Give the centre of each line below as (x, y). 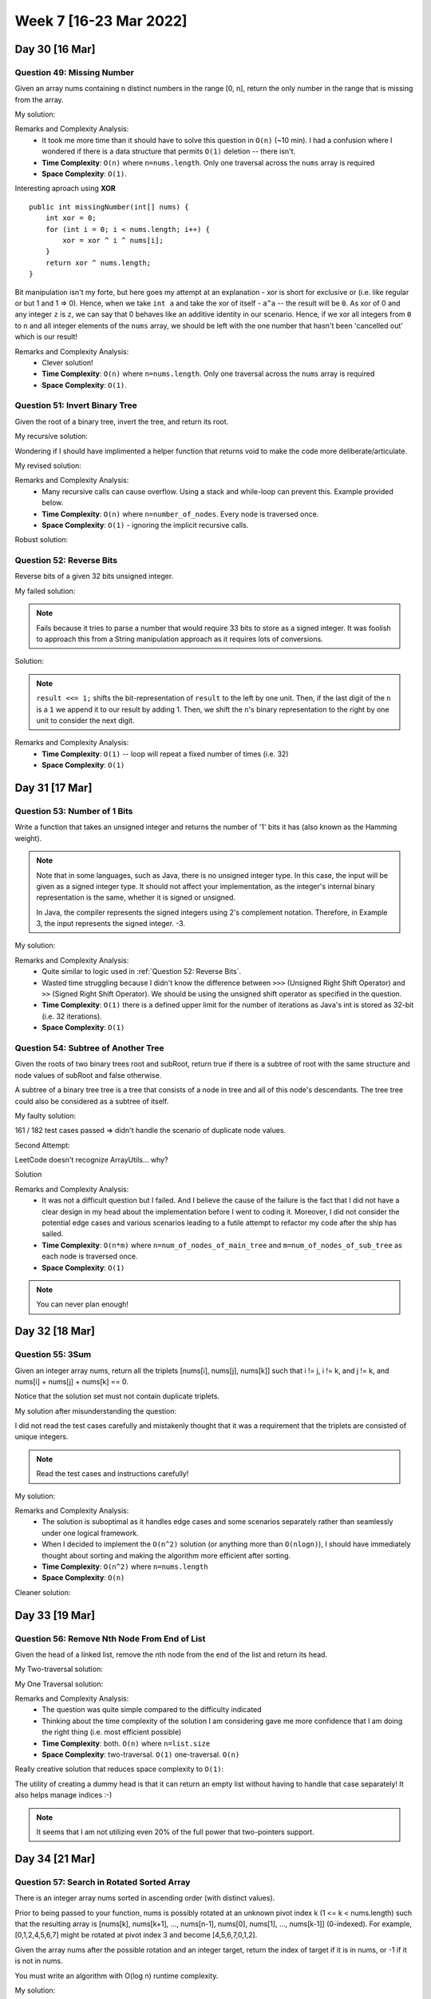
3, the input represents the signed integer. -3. (111, 924)
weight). (28, 838)
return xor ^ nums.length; (98, 263)
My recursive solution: (51, 437)
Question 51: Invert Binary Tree (76, 405)
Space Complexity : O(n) (83, 1578)
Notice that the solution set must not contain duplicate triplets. (117, 1396)
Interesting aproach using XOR (65, 189)
